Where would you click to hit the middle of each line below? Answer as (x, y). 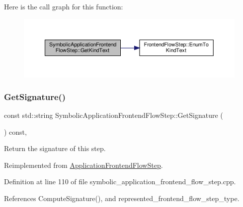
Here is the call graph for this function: (64, 6)
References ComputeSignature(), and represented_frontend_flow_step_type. (122, 198)
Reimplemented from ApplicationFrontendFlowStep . (83, 165)
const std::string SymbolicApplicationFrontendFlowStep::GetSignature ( (114, 115)
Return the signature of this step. (55, 148)
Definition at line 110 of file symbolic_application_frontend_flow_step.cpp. (120, 181)
